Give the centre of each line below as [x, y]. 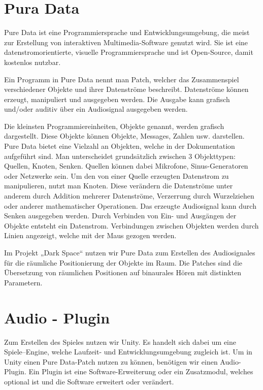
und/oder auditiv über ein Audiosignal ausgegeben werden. [96, 109]
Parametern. [23, 282]
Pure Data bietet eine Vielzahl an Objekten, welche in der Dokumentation [120, 146]
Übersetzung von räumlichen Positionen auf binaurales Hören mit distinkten [123, 272]
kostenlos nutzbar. [32, 62]
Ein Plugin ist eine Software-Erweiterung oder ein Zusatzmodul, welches [141, 371]
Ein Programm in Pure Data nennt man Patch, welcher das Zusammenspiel [122, 79]
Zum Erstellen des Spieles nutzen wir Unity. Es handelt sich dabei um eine [120, 342]
